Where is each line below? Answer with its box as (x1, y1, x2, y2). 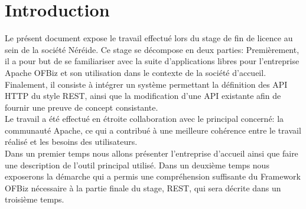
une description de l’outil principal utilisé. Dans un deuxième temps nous (5, 158, 269, 171)
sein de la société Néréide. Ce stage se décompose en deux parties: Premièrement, (5, 43, 300, 55)
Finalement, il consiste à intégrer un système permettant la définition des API (5, 78, 288, 90)
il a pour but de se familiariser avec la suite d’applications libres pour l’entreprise (5, 55, 300, 67)
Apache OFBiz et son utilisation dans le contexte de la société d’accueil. (5, 66, 266, 78)
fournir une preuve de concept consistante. (5, 101, 158, 113)
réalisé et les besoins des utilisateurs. (5, 135, 138, 148)
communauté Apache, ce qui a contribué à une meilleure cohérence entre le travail (5, 124, 301, 136)
